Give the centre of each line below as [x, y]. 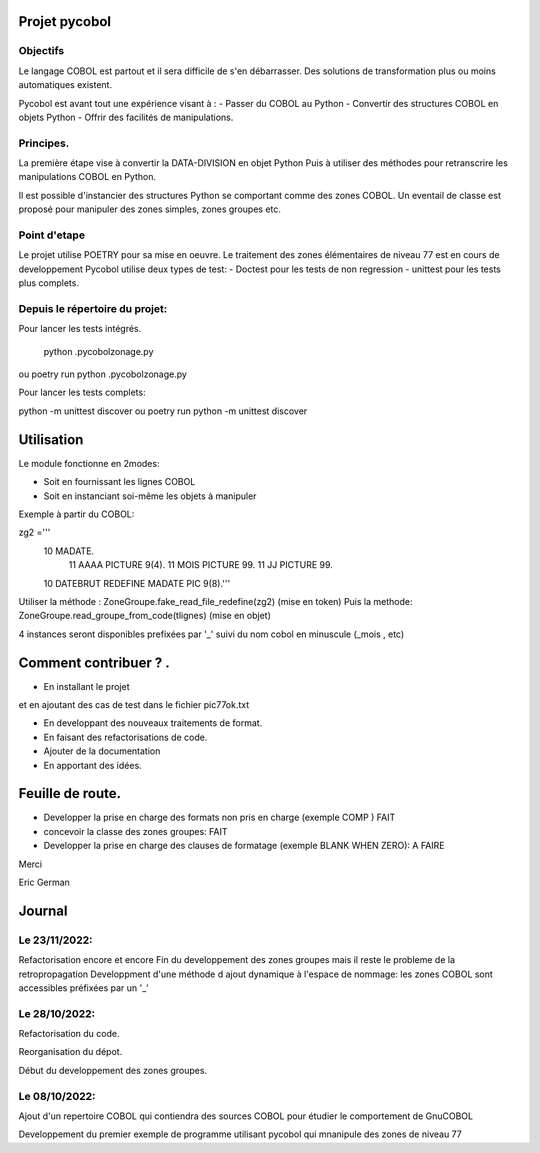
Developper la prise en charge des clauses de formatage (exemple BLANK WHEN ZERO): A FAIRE [244, 846]
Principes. [44, 143]
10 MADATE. [69, 551]
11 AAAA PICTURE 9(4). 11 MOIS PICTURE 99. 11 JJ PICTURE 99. [201, 565]
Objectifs [41, 51]
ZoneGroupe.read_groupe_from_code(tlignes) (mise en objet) [145, 616]
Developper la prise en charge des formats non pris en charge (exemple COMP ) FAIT [219, 817]
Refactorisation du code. [69, 1034]
